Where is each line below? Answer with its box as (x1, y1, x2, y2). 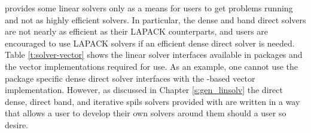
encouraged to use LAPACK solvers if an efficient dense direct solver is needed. (5, 36, 295, 49)
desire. (5, 118, 29, 131)
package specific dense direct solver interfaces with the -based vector (5, 72, 255, 84)
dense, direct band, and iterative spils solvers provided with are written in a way (5, 95, 300, 107)
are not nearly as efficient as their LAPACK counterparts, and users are (5, 25, 269, 38)
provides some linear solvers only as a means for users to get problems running (5, 2, 293, 14)
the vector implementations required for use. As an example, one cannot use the (5, 60, 298, 72)
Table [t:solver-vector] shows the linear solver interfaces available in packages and (5, 48, 303, 61)
